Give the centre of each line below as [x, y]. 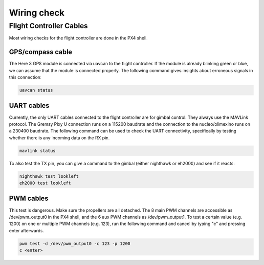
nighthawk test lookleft [49, 176]
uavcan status [36, 90]
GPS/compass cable [41, 52]
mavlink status [37, 151]
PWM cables [29, 199]
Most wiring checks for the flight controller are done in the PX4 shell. [78, 38]
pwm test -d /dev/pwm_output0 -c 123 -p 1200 [75, 243]
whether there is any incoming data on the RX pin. [59, 138]
